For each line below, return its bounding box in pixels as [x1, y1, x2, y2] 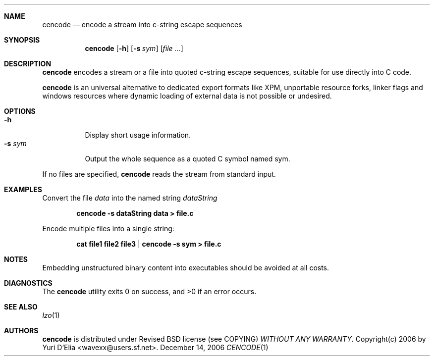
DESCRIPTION [4, 59, 52, 68]
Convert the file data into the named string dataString [42, 194, 217, 202]
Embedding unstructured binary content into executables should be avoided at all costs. [42, 263, 329, 272]
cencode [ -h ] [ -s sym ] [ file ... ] [85, 44, 183, 52]
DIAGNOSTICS [4, 279, 53, 287]
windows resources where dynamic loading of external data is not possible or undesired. [42, 92, 332, 100]
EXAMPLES [4, 185, 42, 194]
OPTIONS [4, 107, 36, 115]
